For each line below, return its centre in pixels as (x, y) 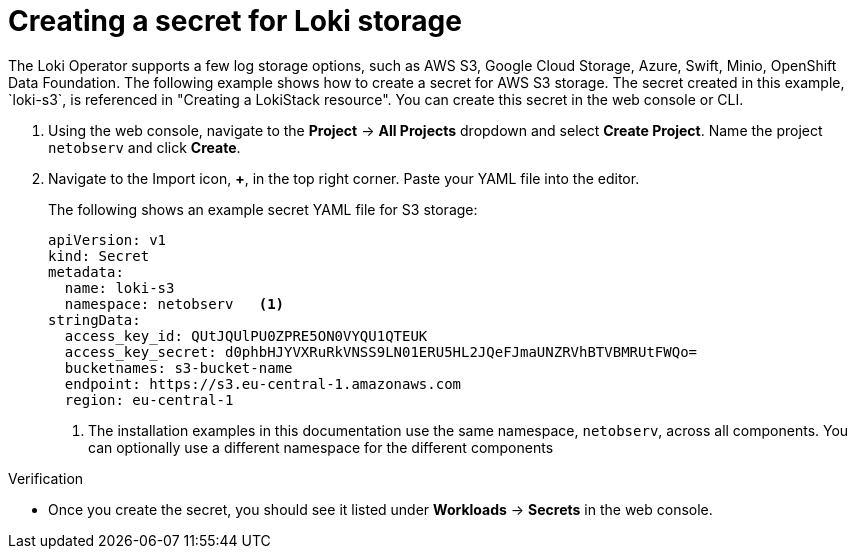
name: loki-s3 (119, 287)
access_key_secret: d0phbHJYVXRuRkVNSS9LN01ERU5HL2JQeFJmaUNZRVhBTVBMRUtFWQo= (381, 351)
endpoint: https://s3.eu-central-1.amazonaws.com (263, 383)
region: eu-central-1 (149, 399)
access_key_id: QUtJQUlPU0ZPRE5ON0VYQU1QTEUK (246, 335)
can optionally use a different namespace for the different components (321, 447)
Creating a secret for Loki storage (235, 21)
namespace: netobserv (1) (174, 303)
